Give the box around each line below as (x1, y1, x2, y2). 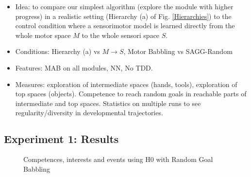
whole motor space (15, 30, 71, 40)
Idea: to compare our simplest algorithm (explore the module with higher (15, 1, 234, 11)
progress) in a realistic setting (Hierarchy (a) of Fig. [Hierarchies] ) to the (15, 11, 232, 21)
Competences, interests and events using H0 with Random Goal (23, 154, 213, 164)
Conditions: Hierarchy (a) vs (15, 46, 100, 56)
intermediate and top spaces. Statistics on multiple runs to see (15, 98, 201, 108)
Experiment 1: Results (4, 131, 119, 146)
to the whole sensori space (82, 30, 160, 40)
